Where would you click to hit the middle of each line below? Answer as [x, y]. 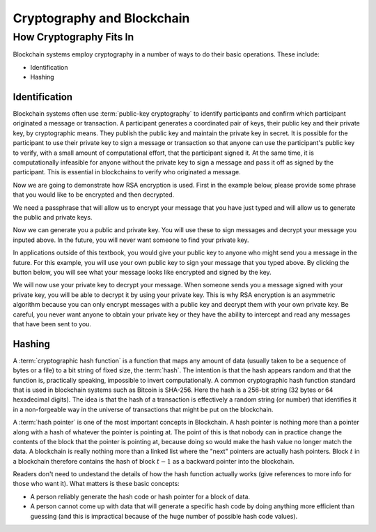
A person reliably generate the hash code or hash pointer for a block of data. [140, 496]
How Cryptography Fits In [73, 37]
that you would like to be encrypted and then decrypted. [94, 195]
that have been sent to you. [52, 324]
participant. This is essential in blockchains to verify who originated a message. [127, 172]
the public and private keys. [53, 217]
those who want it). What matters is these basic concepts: [96, 484]
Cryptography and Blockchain [101, 18]
